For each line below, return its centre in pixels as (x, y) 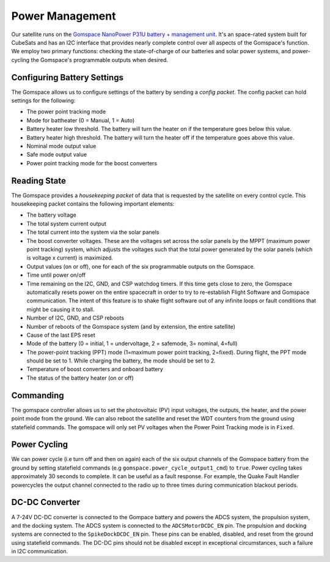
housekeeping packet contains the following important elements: (93, 204)
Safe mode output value (57, 155)
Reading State (39, 181)
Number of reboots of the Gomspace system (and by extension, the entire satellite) (131, 326)
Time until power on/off (56, 275)
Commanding (38, 395)
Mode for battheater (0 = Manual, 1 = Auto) (80, 120)
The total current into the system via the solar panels (93, 232)
